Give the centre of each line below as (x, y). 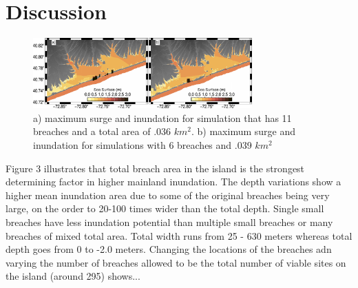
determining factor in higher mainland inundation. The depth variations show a (173, 182)
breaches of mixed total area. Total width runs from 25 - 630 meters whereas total (179, 235)
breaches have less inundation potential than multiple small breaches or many (169, 222)
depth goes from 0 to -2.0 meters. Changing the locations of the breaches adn (169, 249)
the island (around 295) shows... (73, 276)
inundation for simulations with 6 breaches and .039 (143, 145)
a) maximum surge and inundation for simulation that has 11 (162, 117)
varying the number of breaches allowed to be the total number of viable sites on (176, 262)
